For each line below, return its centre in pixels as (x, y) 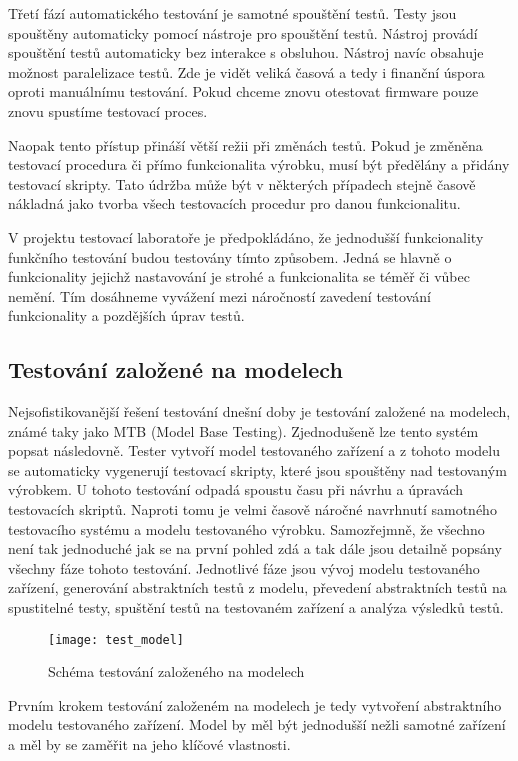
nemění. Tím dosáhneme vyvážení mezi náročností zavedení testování (219, 295)
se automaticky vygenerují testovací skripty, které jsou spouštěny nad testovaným (257, 469)
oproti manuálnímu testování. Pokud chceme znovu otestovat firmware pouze (243, 91)
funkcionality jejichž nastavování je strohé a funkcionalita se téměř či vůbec (239, 276)
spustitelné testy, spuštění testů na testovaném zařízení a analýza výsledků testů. (256, 607)
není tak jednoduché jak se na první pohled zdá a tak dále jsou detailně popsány (255, 548)
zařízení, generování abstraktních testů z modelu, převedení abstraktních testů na (257, 587)
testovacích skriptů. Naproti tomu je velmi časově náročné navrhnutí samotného (252, 509)
